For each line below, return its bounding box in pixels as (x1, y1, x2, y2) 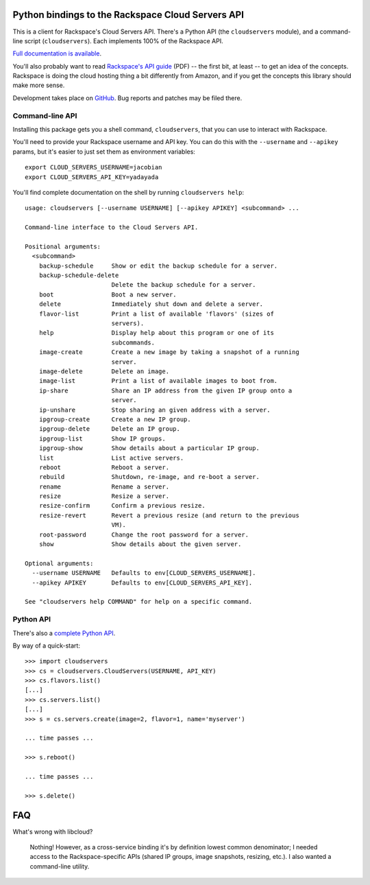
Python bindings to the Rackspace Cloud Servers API (12, 9, 245, 21)
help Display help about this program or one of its (38, 329, 274, 337)
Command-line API (12, 110, 77, 120)
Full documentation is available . (12, 49, 102, 58)
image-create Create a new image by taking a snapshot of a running (38, 349, 299, 356)
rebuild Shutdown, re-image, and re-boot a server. (38, 473, 260, 481)
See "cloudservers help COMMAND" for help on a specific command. (25, 598, 253, 606)
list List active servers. (38, 453, 184, 462)
